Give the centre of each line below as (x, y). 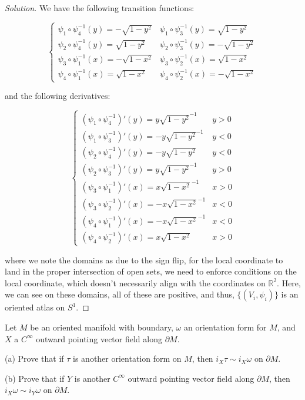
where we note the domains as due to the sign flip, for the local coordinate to (144, 259)
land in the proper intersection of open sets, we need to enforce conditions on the (151, 271)
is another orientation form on (127, 358)
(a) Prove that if (34, 358)
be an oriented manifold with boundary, (102, 327)
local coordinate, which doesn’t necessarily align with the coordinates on (135, 282)
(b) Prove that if (35, 378)
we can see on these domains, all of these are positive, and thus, (120, 294)
